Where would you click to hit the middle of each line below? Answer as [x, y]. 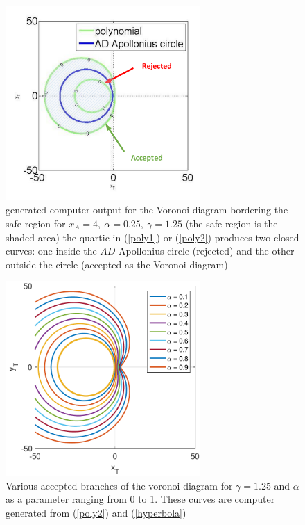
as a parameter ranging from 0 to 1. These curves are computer [140, 499]
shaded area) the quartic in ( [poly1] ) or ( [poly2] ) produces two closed [152, 237]
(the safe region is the [232, 224]
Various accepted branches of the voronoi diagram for [119, 485]
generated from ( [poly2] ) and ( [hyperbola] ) [96, 512]
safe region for [36, 224]
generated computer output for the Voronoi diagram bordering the [147, 210]
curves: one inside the [51, 251]
